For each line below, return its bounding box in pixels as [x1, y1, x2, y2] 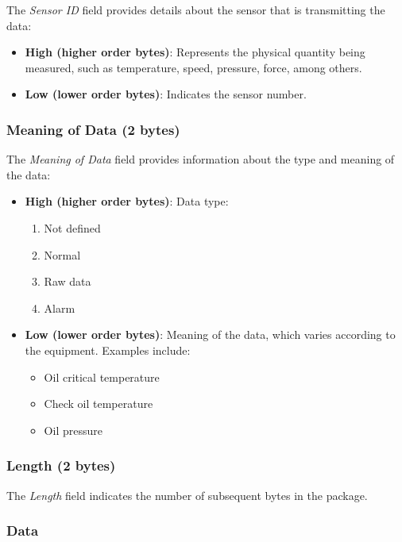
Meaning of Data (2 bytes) [6, 119, 180, 139]
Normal [44, 246, 81, 263]
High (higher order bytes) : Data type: [25, 193, 229, 209]
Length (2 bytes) [6, 456, 116, 475]
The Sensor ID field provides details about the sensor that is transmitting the [6, 2, 385, 17]
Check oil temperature [44, 395, 153, 412]
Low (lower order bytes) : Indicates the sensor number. [25, 86, 307, 102]
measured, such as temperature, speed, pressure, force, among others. [25, 59, 362, 75]
